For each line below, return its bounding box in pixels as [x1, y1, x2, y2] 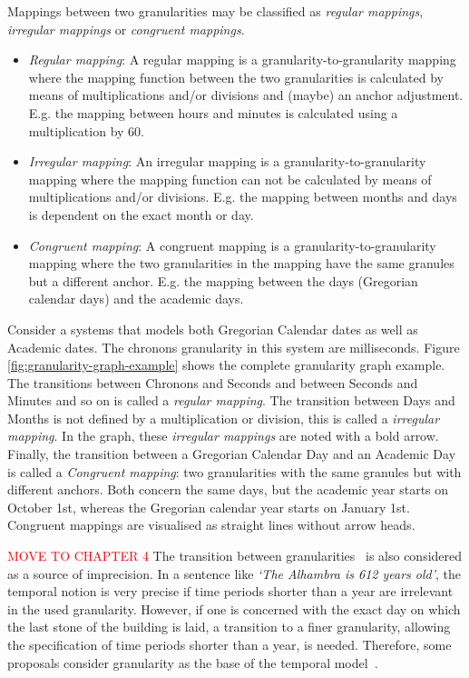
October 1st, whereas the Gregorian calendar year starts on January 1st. [7, 497, 410, 516]
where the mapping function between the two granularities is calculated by [28, 67, 445, 86]
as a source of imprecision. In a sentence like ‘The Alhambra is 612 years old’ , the [7, 563, 462, 583]
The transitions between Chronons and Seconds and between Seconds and [7, 373, 418, 392]
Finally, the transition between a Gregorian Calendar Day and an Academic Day [7, 444, 456, 464]
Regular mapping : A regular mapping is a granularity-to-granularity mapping [28, 50, 456, 69]
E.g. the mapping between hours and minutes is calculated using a [28, 103, 398, 122]
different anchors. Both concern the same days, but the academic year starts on [7, 480, 449, 499]
